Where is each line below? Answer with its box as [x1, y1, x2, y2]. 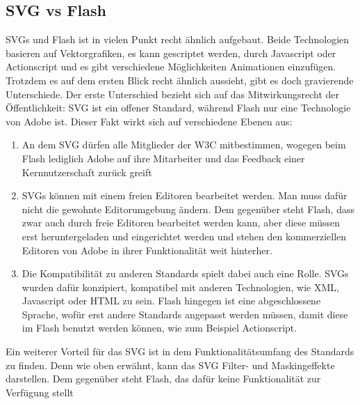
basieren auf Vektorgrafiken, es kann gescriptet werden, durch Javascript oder [6, 45, 336, 60]
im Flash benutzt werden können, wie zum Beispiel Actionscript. [22, 320, 297, 335]
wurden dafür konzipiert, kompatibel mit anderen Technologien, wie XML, [22, 279, 339, 294]
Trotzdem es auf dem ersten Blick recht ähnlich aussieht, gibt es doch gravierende [6, 72, 354, 87]
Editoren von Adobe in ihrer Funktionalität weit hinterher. [22, 242, 272, 257]
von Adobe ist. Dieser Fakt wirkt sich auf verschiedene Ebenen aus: [6, 114, 293, 128]
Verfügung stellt [6, 384, 74, 399]
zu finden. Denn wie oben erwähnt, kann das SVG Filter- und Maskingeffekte [6, 357, 335, 372]
